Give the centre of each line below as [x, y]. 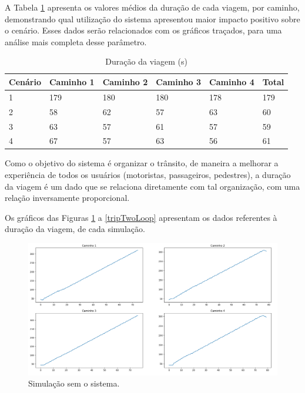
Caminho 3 [179, 81]
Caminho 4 [232, 81]
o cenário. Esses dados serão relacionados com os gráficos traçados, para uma [143, 30]
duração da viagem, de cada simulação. [75, 229]
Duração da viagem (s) [146, 61]
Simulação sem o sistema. [74, 383]
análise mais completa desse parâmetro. [76, 41]
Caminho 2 [125, 81]
